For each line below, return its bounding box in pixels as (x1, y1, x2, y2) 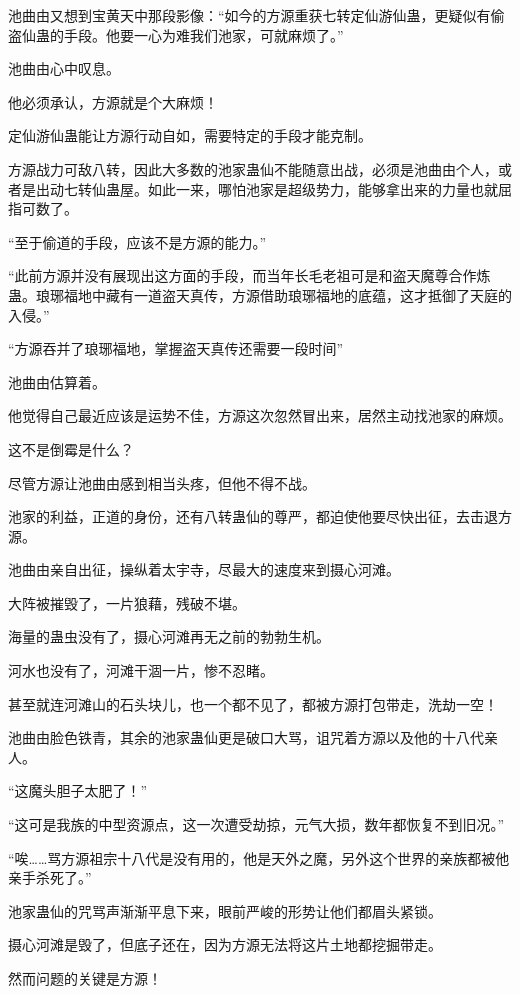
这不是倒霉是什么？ (8, 438, 134, 459)
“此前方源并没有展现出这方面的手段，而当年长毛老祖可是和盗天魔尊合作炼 (8, 265, 491, 286)
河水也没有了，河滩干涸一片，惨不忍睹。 (8, 660, 274, 681)
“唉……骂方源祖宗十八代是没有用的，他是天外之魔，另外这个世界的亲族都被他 (8, 847, 510, 868)
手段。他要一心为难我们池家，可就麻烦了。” (63, 24, 344, 45)
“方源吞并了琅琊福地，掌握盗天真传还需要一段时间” (8, 338, 344, 359)
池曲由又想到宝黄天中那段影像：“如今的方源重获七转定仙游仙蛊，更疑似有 (8, 5, 491, 25)
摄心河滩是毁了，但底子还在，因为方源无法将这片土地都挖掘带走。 (8, 934, 442, 955)
